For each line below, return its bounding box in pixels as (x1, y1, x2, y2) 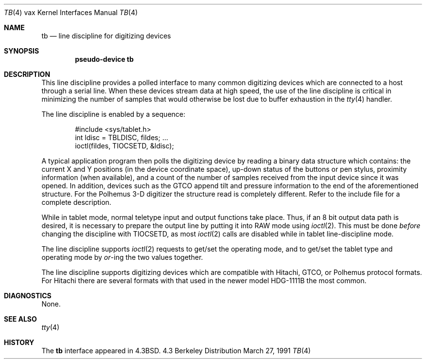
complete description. (41, 198, 111, 206)
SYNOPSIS (4, 47, 39, 55)
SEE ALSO (4, 315, 37, 323)
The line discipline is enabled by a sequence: (41, 110, 186, 118)
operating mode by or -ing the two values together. (41, 253, 203, 261)
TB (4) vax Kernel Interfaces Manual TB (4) (4, 8, 138, 17)
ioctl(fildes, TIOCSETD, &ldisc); (75, 142, 174, 150)
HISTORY (4, 338, 35, 346)
